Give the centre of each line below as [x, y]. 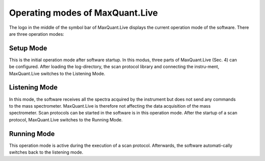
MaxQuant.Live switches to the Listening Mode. [57, 73]
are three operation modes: [37, 34]
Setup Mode [28, 48]
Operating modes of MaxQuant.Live [83, 13]
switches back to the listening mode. [46, 152]
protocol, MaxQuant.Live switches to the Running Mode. [66, 119]
